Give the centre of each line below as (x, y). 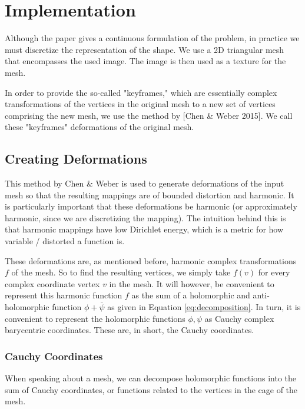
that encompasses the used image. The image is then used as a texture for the (145, 61)
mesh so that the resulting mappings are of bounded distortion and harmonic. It (150, 194)
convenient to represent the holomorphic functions (95, 318)
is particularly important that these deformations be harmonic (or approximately (151, 206)
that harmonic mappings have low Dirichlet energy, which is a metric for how (144, 229)
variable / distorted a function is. (65, 241)
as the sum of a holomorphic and (191, 295)
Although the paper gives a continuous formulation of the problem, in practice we (152, 38)
